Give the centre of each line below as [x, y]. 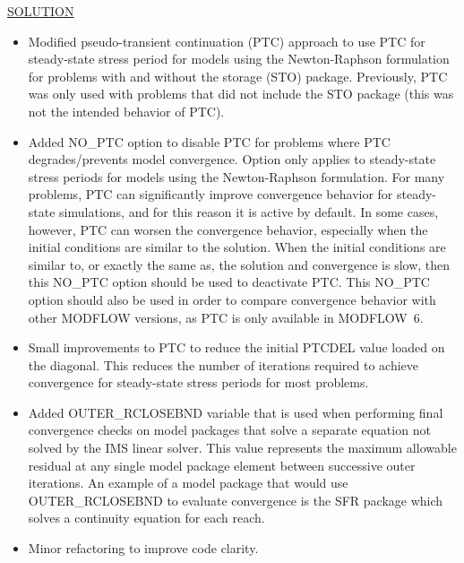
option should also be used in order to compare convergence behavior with [232, 299]
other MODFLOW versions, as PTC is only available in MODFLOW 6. [226, 317]
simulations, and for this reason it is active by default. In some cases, [249, 211]
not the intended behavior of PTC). [126, 111]
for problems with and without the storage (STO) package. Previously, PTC [238, 76]
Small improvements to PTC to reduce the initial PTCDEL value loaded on [236, 347]
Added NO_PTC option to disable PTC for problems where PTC [209, 141]
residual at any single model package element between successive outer [222, 465]
